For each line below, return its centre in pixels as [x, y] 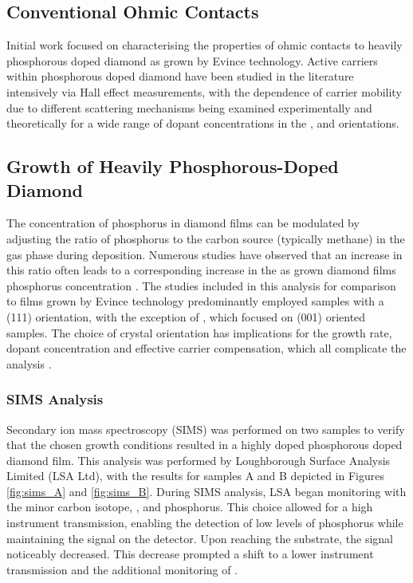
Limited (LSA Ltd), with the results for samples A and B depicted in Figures [195, 476]
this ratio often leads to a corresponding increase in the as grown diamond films [201, 270]
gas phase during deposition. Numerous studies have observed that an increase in [205, 254]
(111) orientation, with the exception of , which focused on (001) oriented [186, 316]
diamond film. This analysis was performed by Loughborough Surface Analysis [199, 460]
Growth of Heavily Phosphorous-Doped [173, 166]
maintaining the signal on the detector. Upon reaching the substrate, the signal [200, 538]
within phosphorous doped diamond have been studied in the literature [180, 76]
